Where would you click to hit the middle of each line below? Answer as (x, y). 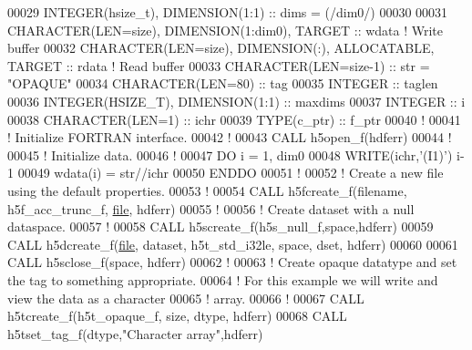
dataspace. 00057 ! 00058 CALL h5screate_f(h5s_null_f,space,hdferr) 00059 (221, 226)
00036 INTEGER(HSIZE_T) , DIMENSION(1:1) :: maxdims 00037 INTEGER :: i (236, 101)
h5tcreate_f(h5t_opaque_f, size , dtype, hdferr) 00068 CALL (177, 316)
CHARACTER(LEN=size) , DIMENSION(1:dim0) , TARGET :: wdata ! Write (226, 30)
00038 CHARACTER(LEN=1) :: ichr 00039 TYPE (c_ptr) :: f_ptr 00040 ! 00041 (234, 119)
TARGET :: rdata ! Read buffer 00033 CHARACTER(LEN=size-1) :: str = (219, 65)
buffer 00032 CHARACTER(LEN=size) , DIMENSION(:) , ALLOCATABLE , (221, 48)
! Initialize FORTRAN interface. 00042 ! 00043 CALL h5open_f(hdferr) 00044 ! (230, 137)
